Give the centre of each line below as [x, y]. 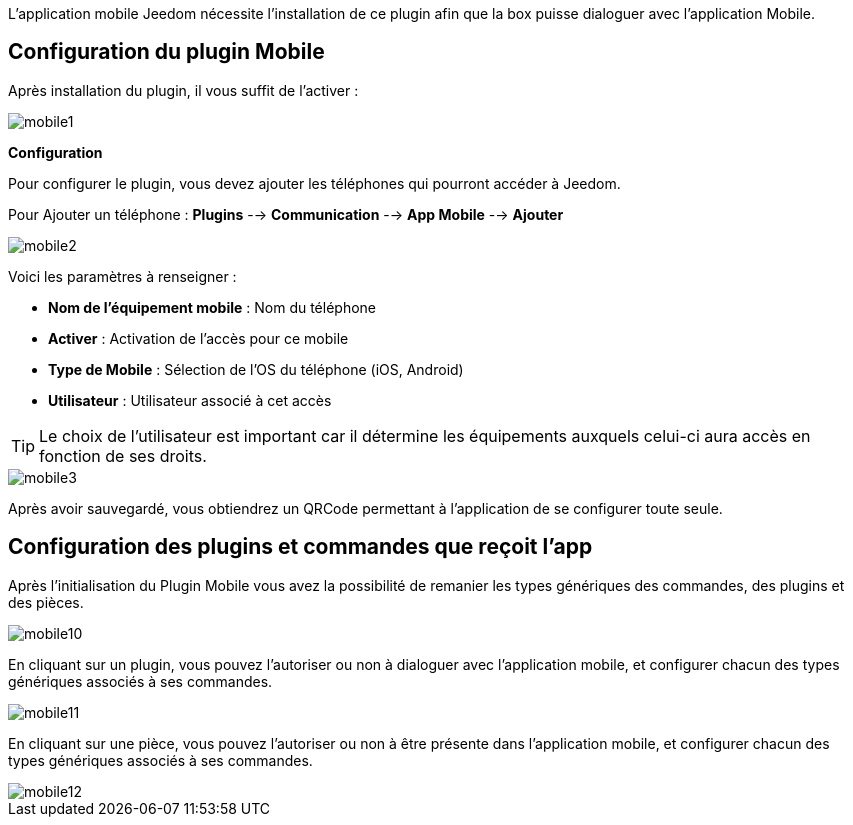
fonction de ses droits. [123, 455]
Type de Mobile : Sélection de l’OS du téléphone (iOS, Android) [256, 369]
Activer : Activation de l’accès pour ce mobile [198, 338]
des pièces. [46, 602]
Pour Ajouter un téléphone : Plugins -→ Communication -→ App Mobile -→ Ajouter [286, 214]
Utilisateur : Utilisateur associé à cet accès [190, 400]
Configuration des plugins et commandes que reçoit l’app [300, 547]
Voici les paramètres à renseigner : [122, 276]
